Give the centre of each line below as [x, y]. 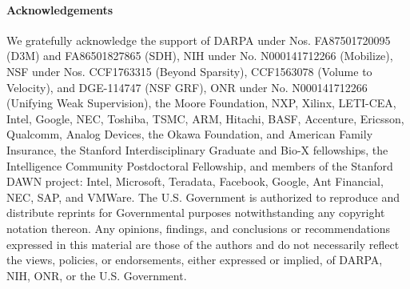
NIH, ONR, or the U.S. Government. [97, 275]
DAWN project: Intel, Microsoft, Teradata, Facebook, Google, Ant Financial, [195, 181]
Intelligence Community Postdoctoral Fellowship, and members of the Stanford [200, 165]
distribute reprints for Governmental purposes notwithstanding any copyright [196, 213]
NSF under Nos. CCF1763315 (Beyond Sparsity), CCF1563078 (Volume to [189, 71]
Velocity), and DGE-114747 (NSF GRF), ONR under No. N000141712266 [187, 87]
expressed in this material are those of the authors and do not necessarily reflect [203, 244]
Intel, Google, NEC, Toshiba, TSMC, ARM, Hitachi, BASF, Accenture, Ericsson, [205, 118]
